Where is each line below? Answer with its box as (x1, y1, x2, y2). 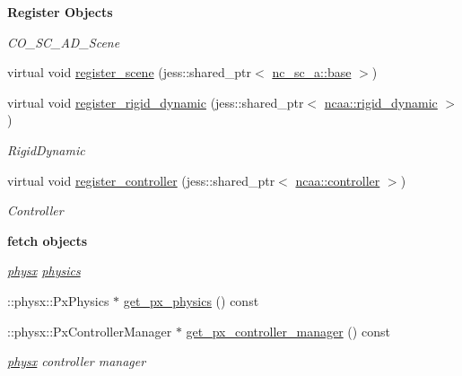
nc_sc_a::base (272, 63, 352, 82)
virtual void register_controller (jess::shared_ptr (7, 171, 275, 189)
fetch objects (7, 231, 88, 249)
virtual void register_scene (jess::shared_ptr (7, 63, 252, 82)
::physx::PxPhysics (7, 291, 109, 310)
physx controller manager (7, 352, 146, 371)
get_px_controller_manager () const (186, 321, 390, 340)
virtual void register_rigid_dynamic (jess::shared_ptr (7, 92, 304, 111)
